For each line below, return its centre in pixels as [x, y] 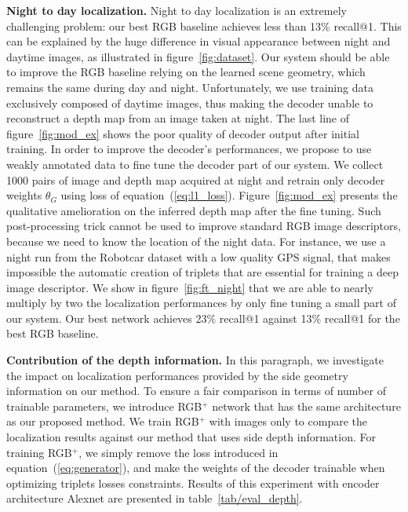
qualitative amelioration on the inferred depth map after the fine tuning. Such [194, 210]
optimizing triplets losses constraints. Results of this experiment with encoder [193, 483]
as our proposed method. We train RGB [103, 421]
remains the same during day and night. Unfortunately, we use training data [190, 87]
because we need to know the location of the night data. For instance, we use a [196, 241]
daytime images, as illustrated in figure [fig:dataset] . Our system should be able [198, 56]
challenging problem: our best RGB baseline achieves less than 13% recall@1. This [204, 26]
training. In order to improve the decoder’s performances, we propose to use [189, 149]
